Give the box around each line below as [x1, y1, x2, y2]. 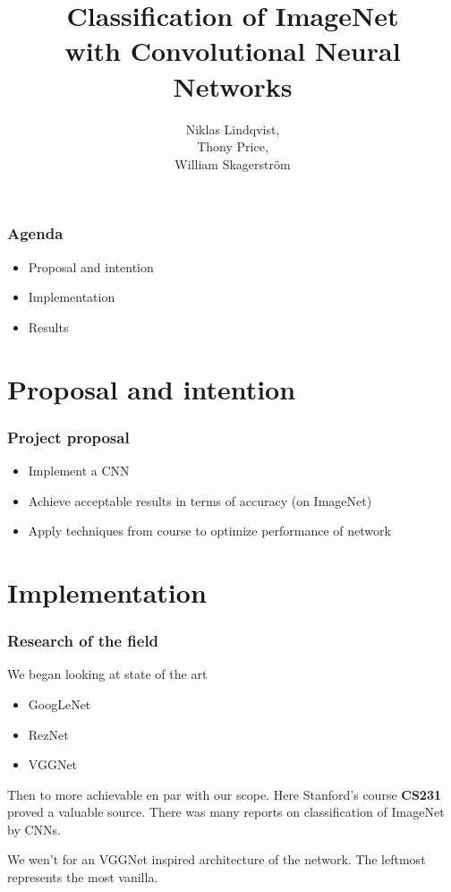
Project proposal [7, 425, 130, 448]
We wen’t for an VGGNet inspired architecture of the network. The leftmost [7, 850, 426, 869]
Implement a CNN [28, 460, 130, 479]
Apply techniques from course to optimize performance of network [28, 521, 391, 540]
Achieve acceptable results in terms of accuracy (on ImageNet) [28, 491, 372, 510]
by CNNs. [7, 819, 61, 838]
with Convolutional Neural [64, 32, 401, 69]
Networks [173, 67, 293, 104]
